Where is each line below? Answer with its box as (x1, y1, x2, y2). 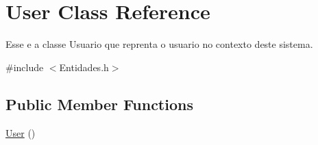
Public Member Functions (5, 93, 193, 114)
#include (5, 60, 44, 74)
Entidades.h (59, 60, 109, 74)
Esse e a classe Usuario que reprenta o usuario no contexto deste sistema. (5, 37, 313, 51)
